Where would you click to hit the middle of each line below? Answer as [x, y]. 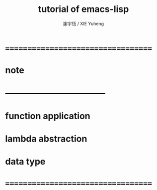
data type [25, 161]
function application [48, 116]
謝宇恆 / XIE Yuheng [83, 23]
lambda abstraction [46, 139]
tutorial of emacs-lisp [83, 9]
